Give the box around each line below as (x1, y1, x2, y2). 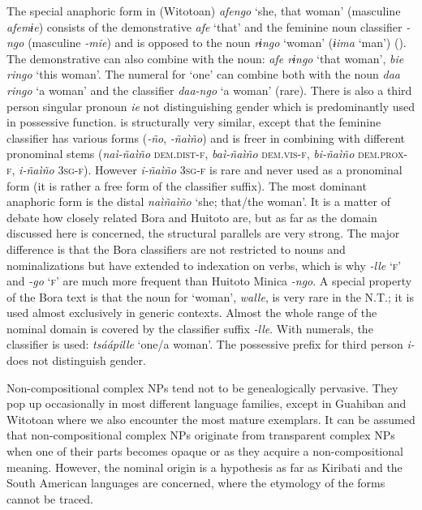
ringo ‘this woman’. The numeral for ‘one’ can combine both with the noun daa (6, 66, 400, 83)
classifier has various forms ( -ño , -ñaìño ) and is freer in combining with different (6, 129, 405, 146)
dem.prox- (358, 145, 408, 162)
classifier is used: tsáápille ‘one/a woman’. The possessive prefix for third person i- (6, 336, 415, 353)
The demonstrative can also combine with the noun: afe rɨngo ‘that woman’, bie (6, 49, 404, 66)
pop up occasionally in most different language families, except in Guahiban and (6, 395, 407, 412)
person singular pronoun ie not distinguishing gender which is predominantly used (6, 97, 416, 114)
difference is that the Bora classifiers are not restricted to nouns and (6, 240, 346, 257)
